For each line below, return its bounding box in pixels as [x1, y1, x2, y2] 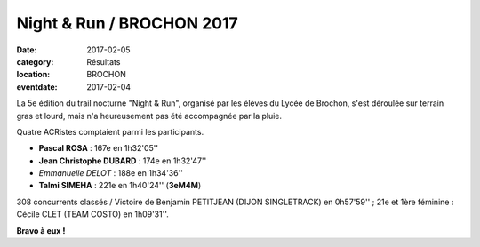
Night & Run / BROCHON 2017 [16, 13, 239, 33]
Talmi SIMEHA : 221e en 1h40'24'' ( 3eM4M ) [38, 180, 202, 191]
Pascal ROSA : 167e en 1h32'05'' [38, 143, 159, 154]
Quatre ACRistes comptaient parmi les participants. [16, 126, 204, 137]
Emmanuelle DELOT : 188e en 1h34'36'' [38, 168, 184, 179]
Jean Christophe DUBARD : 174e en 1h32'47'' [38, 155, 207, 166]
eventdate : [16, 81, 58, 92]
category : [16, 56, 54, 67]
